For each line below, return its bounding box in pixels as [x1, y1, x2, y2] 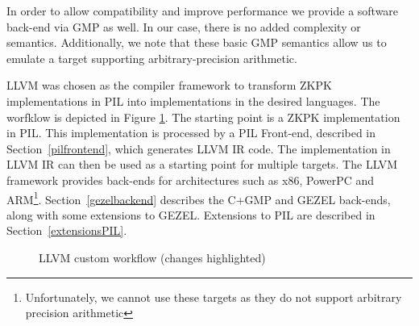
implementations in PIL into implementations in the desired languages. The [6, 92, 380, 109]
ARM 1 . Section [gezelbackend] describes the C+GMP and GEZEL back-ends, [6, 188, 391, 207]
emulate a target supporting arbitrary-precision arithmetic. [6, 49, 297, 66]
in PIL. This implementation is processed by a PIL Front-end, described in [6, 124, 376, 141]
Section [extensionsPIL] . [6, 222, 127, 239]
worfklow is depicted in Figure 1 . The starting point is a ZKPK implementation [6, 108, 400, 125]
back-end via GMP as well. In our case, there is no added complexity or [6, 18, 361, 35]
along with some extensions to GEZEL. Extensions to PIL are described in [6, 206, 375, 223]
